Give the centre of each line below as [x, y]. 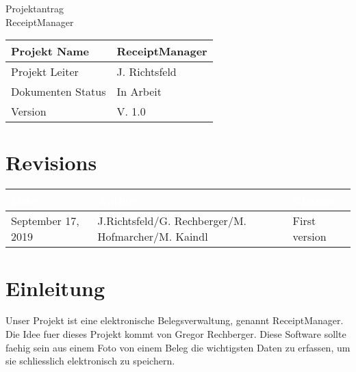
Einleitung [55, 288]
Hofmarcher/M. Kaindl [153, 237]
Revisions [51, 162]
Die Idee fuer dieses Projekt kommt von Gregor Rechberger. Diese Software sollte [176, 334]
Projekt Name [50, 51]
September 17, [45, 221]
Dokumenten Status [59, 92]
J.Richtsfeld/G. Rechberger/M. [172, 221]
